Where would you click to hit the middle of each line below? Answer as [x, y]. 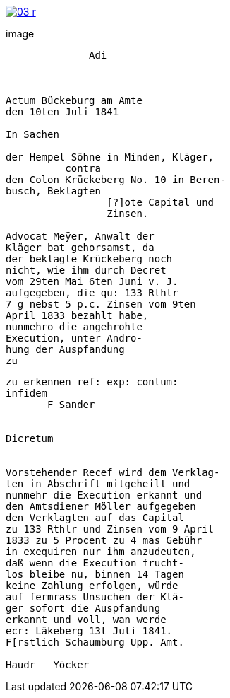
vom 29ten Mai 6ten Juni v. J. [92, 281]
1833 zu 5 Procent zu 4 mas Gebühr [104, 540]
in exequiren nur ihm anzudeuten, [101, 552]
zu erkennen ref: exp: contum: [92, 382]
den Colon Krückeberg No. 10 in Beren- [116, 180]
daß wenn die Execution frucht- [95, 563]
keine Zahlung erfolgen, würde [92, 586]
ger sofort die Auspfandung [83, 608]
